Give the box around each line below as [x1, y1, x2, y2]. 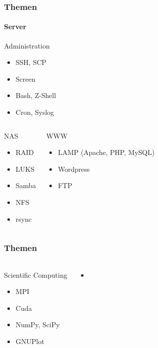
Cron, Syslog [15, 107, 54, 117]
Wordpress [58, 163, 90, 174]
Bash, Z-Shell [15, 90, 56, 100]
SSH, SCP [15, 57, 46, 67]
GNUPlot [15, 336, 44, 346]
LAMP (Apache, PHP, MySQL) [58, 147, 155, 157]
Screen [15, 73, 36, 84]
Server [4, 21, 27, 32]
